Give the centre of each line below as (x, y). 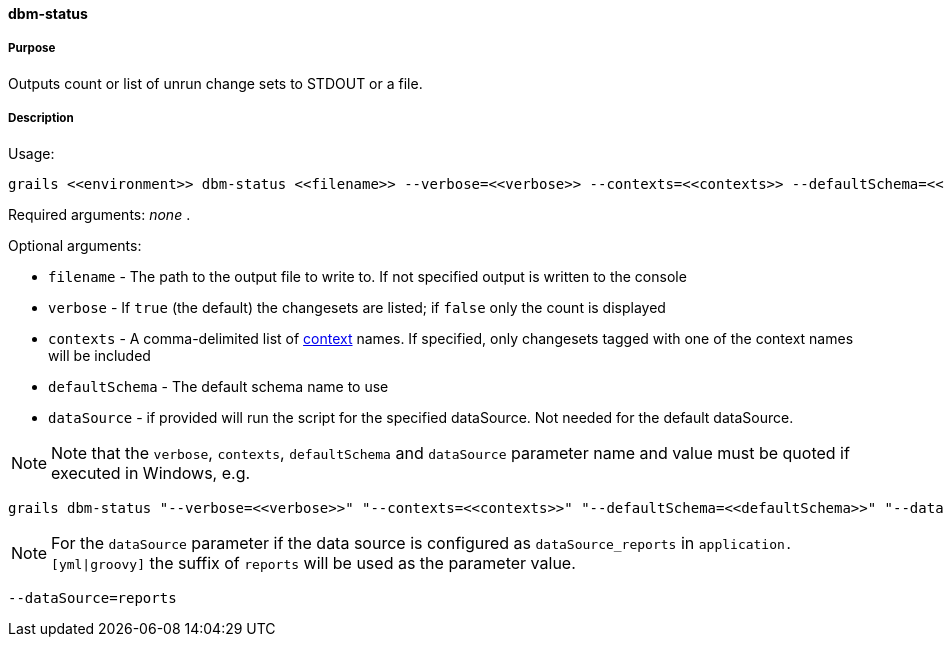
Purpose (32, 48)
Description (41, 118)
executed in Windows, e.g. (151, 472)
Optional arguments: (75, 245)
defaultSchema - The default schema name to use (218, 386)
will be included (99, 355)
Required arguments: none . (99, 214)
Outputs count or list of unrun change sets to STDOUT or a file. (215, 83)
